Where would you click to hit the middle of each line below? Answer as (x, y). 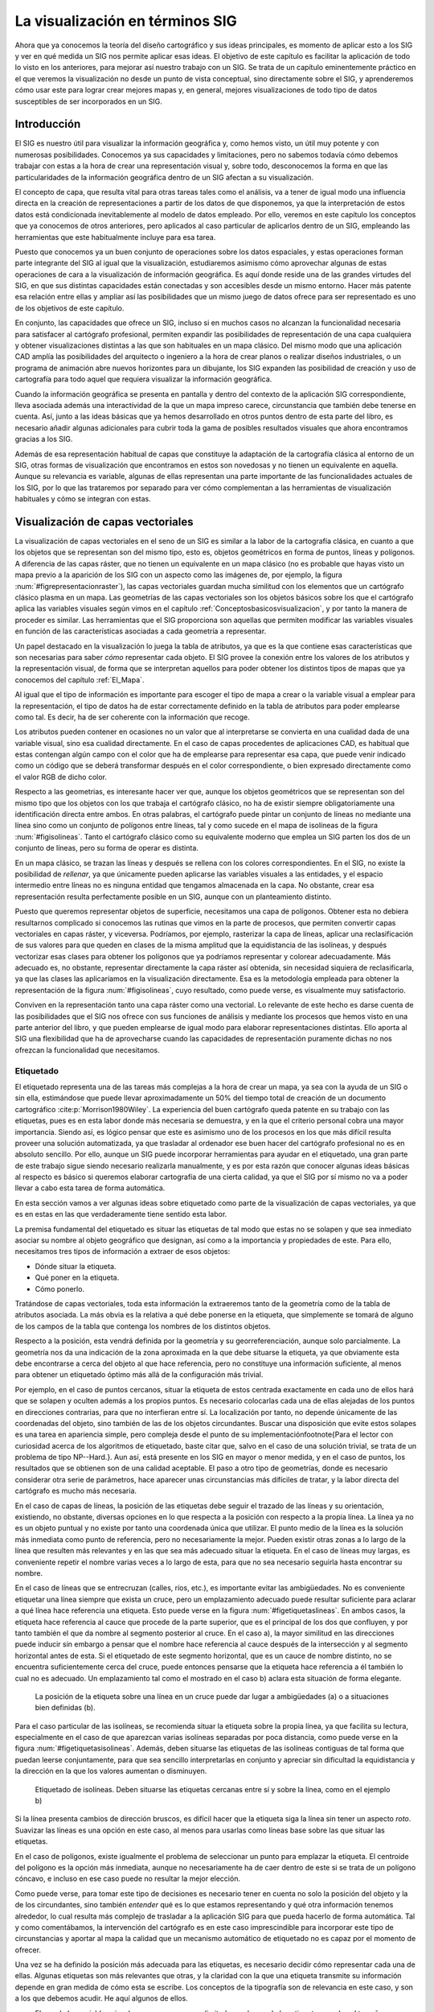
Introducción (48, 124)
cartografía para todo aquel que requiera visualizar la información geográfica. (143, 379)
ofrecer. (28, 1950)
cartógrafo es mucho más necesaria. (76, 1491)
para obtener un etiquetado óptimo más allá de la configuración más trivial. (139, 1375)
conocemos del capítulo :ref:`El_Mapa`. (80, 679)
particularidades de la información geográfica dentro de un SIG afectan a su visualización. (164, 177)
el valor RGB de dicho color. (61, 777)
